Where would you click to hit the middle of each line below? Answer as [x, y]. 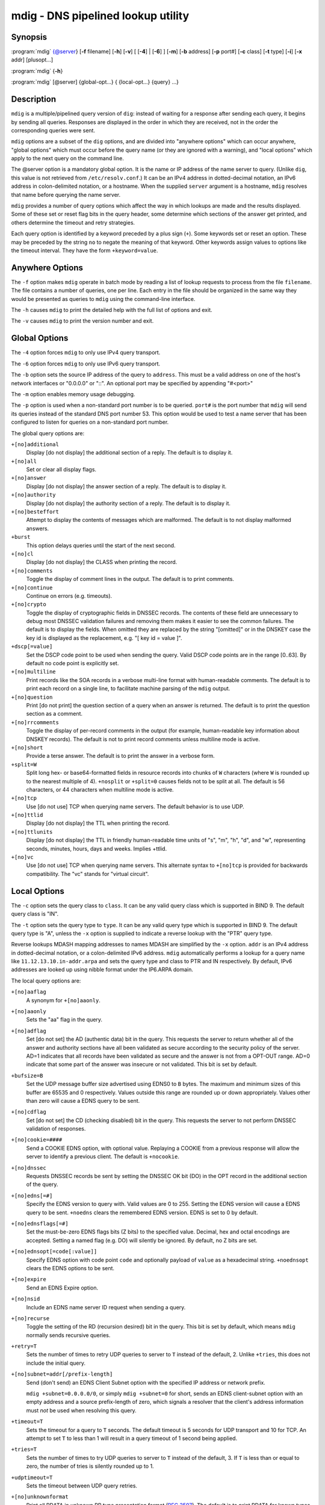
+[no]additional [35, 444]
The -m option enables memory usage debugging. [73, 394]
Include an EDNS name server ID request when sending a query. [106, 1307]
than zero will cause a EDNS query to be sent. [83, 1100]
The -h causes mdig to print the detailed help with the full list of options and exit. [112, 310]
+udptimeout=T [32, 1477]
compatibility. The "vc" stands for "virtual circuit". [88, 874]
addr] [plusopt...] [32, 60]
